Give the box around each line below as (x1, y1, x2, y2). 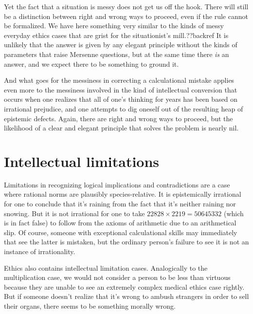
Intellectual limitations (4, 151, 160, 171)
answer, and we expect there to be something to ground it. (4, 58, 179, 69)
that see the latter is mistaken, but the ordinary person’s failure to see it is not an (4, 237, 249, 247)
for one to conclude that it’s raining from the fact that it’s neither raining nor (4, 199, 236, 209)
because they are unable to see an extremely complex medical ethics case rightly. (4, 281, 245, 292)
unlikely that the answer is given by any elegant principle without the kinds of (4, 39, 237, 50)
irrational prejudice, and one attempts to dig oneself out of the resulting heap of (4, 103, 243, 113)
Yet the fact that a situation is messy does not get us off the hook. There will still (4, 1, 249, 11)
